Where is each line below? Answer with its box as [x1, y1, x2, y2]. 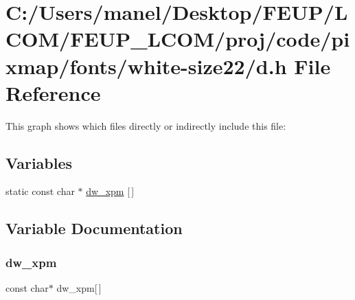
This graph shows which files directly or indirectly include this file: [5, 118, 286, 132]
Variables [5, 152, 73, 173]
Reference [5, 78, 101, 106]
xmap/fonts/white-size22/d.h [5, 51, 287, 80]
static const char [5, 184, 75, 198]
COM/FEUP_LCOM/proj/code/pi [5, 25, 350, 53]
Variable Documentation [5, 218, 183, 239]
